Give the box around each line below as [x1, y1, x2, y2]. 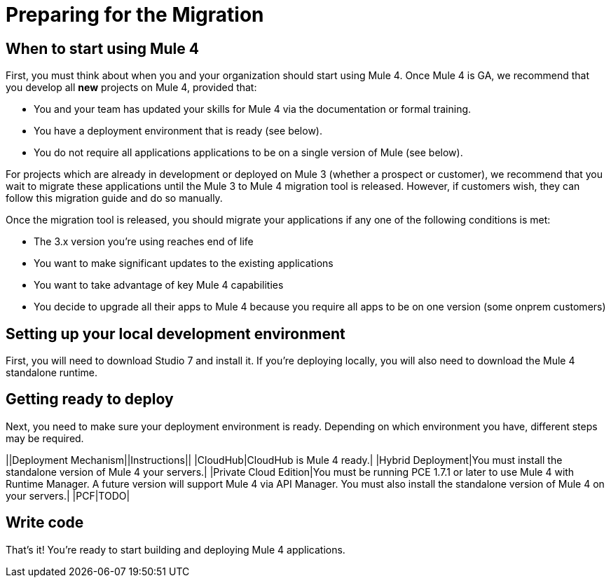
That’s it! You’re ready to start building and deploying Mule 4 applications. [6, 543, 345, 556]
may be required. [6, 432, 84, 444]
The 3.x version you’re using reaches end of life [34, 235, 254, 248]
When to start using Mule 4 [6, 39, 199, 57]
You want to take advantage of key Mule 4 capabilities [34, 279, 284, 291]
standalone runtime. [6, 366, 98, 379]
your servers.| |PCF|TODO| [6, 489, 130, 502]
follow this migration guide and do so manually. [6, 192, 223, 205]
